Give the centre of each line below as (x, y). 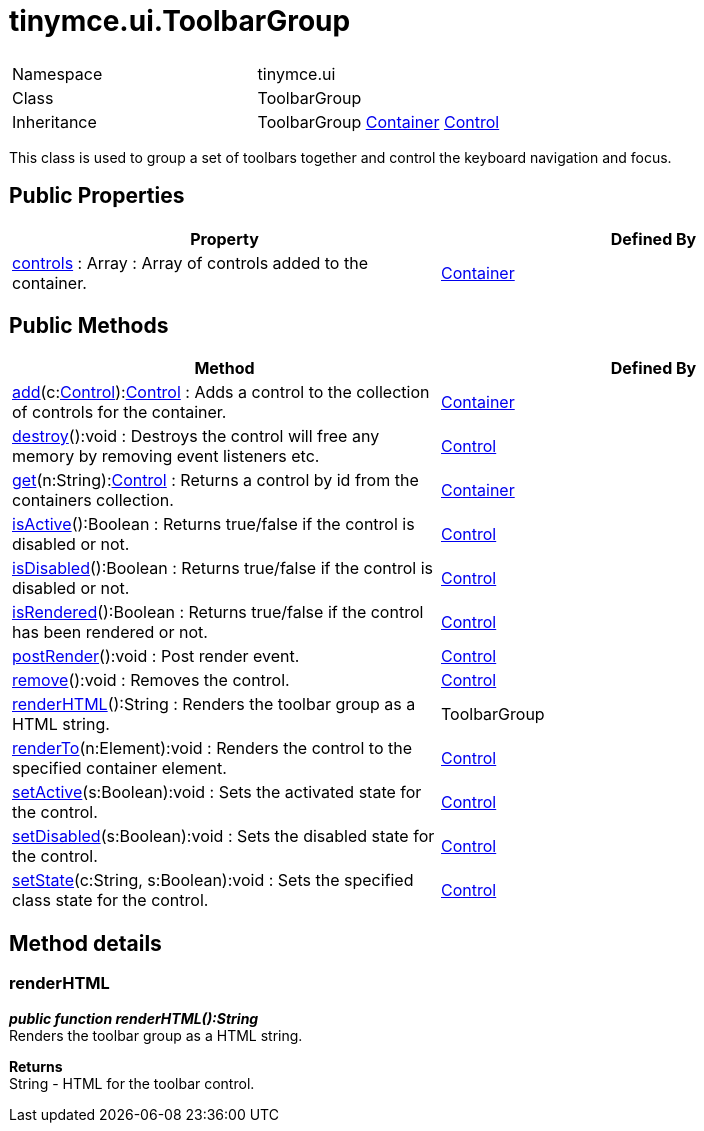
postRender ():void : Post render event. (156, 656)
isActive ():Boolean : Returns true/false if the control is (213, 524)
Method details (85, 943)
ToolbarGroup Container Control (378, 121)
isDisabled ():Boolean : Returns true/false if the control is (222, 568)
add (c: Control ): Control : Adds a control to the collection (221, 392)
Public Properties (97, 196)
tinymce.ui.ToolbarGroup (180, 21)
